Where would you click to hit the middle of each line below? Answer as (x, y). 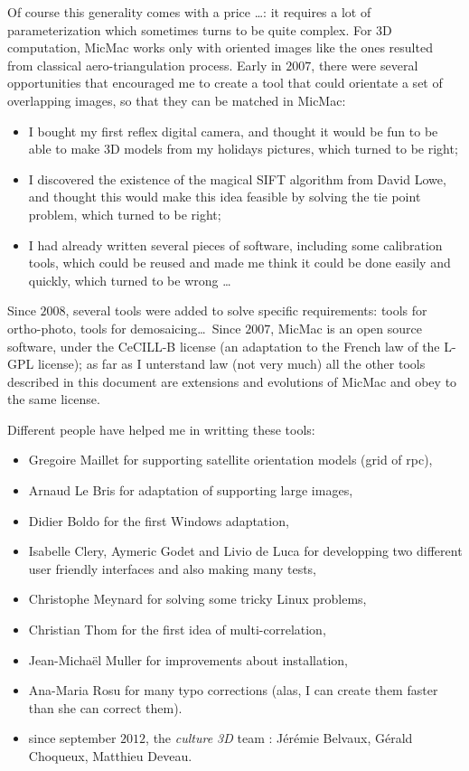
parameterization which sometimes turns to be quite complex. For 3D (200, 29)
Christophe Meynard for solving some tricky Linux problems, (197, 599)
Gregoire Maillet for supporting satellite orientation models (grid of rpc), (230, 460)
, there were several (365, 65)
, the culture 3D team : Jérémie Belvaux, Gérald (279, 738)
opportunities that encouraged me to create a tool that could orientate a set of (225, 83)
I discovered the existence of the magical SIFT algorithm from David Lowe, (237, 179)
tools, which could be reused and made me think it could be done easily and (239, 263)
